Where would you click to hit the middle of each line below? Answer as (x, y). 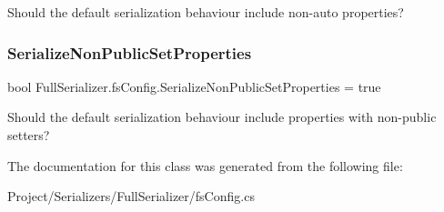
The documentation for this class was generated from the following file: (205, 165)
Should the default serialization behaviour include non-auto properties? (206, 12)
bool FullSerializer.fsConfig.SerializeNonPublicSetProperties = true (194, 86)
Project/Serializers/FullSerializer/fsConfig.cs (131, 196)
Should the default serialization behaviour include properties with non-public (222, 117)
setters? (29, 135)
